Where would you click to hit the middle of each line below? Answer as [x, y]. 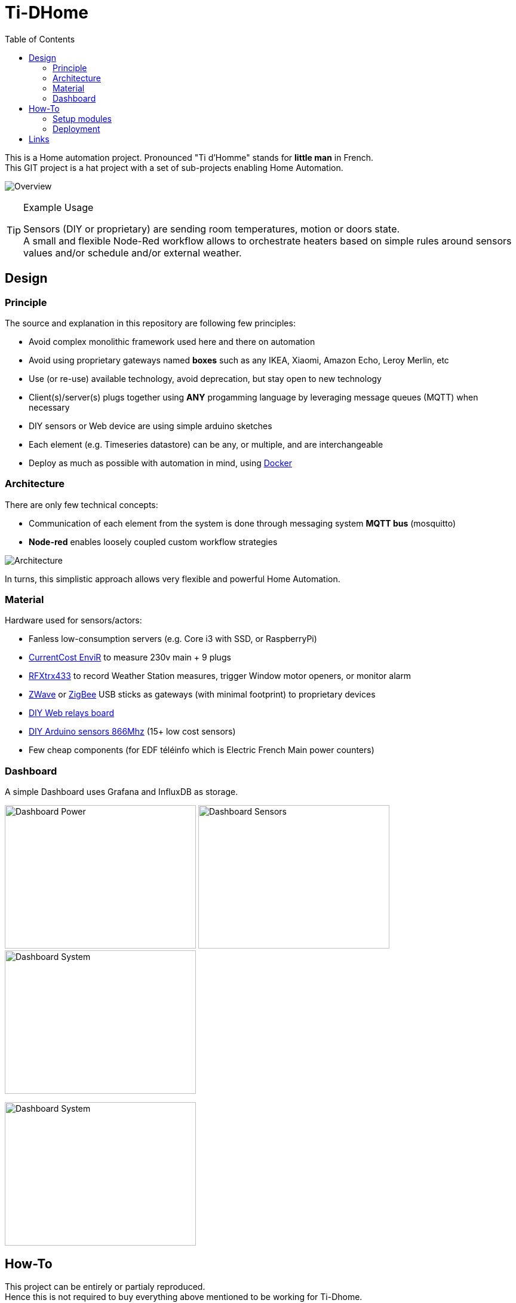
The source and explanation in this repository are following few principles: [150, 323]
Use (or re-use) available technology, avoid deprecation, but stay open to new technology [205, 378]
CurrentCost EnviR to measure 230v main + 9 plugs [130, 657]
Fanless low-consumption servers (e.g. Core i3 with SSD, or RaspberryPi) [173, 639]
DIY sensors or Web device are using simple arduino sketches [150, 426]
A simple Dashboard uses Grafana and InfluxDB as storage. [122, 792]
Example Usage [59, 207]
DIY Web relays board [72, 713]
